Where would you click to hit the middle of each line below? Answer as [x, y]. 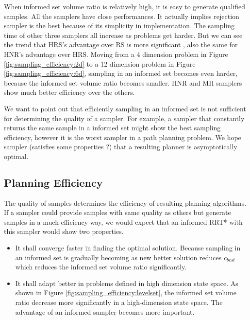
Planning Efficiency [53, 182]
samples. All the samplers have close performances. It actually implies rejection [122, 16]
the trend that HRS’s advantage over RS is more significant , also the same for [121, 44]
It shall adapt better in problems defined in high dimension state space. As [127, 283]
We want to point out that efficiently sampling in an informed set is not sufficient [125, 108]
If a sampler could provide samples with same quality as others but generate [117, 212]
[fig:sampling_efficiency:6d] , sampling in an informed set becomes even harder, [121, 73]
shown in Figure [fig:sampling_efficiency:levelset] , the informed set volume [126, 293]
